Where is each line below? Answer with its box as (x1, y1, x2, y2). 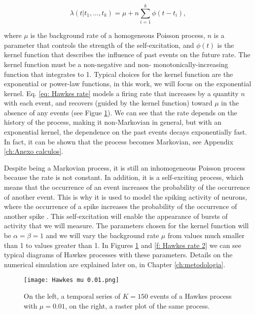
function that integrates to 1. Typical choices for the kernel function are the (4, 69, 233, 79)
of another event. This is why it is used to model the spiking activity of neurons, (4, 191, 247, 202)
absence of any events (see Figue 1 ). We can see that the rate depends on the (4, 107, 237, 117)
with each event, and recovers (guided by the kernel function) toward (4, 98, 213, 108)
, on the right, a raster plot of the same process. (65, 300, 210, 311)
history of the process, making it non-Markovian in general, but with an (4, 117, 222, 127)
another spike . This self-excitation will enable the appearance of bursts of (4, 210, 228, 221)
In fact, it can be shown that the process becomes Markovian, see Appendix (4, 136, 233, 146)
